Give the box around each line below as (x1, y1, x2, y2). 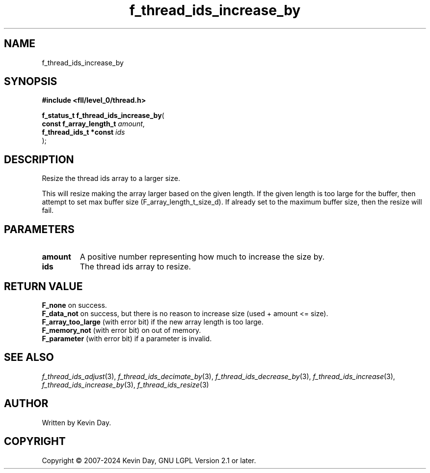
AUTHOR (4, 397, 49, 410)
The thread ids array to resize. (80, 262, 191, 272)
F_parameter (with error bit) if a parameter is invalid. (42, 334, 212, 343)
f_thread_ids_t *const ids (42, 128, 125, 137)
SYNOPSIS (4, 75, 57, 88)
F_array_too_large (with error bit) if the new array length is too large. (42, 317, 264, 326)
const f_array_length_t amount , (42, 119, 145, 128)
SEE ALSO (4, 351, 54, 364)
